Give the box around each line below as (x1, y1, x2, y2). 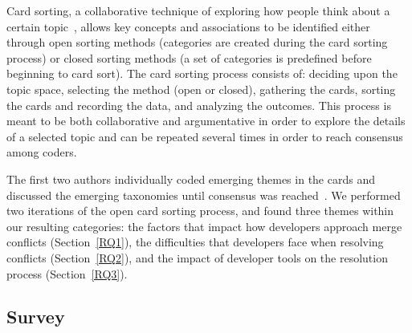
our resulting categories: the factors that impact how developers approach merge (6, 217, 402, 234)
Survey (6, 304, 65, 329)
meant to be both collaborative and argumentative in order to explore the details (6, 112, 406, 129)
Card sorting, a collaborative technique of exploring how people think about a (6, 2, 390, 18)
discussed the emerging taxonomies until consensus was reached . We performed (6, 186, 401, 203)
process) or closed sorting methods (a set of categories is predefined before (6, 49, 372, 66)
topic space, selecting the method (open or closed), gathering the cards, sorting (6, 80, 396, 97)
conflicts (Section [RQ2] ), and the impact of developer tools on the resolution (6, 249, 388, 266)
